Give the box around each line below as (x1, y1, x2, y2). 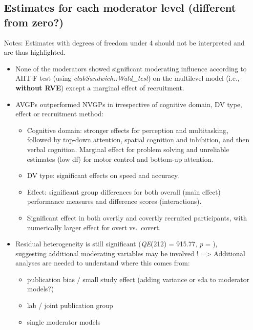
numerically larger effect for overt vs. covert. (27, 222, 161, 232)
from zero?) (4, 14, 64, 29)
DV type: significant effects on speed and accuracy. (27, 170, 179, 180)
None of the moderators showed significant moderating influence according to (15, 63, 247, 73)
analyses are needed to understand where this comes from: (15, 258, 190, 268)
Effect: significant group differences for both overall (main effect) (27, 186, 221, 197)
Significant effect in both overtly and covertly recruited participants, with (27, 212, 247, 222)
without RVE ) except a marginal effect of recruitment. (15, 82, 184, 92)
